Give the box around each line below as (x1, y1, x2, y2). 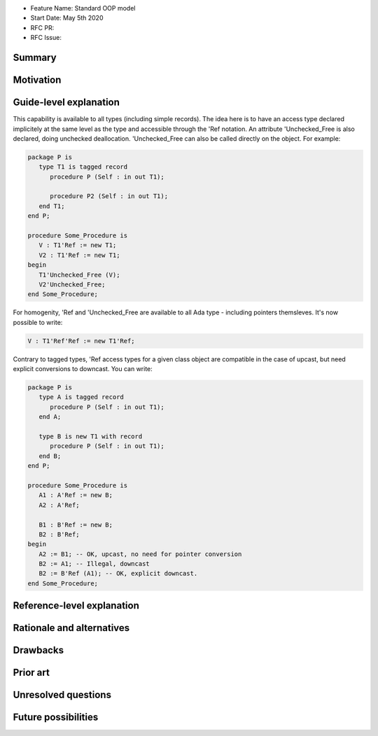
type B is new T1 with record (38, 433, 143, 440)
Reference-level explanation (13, 599, 139, 612)
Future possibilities (13, 711, 99, 723)
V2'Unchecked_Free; (38, 280, 106, 289)
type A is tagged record (38, 393, 124, 401)
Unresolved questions (13, 689, 112, 701)
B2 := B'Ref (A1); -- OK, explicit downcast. (38, 569, 198, 578)
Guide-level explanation (13, 97, 120, 109)
